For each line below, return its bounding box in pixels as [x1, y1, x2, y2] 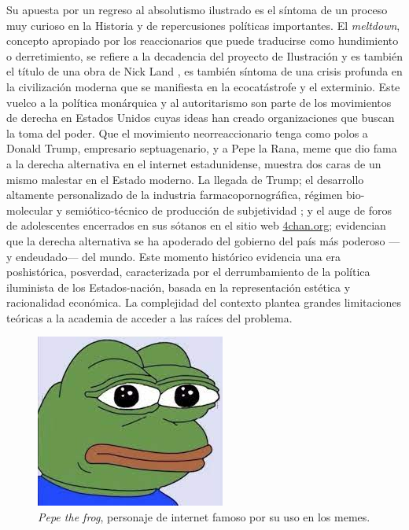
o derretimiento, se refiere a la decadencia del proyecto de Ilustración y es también [6, 47, 403, 64]
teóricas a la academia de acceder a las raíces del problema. [6, 309, 293, 326]
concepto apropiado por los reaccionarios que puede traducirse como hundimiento [6, 32, 399, 49]
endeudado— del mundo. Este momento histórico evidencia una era [16, 248, 341, 264]
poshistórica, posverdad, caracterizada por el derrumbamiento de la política [6, 263, 370, 280]
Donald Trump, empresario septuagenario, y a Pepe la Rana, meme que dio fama [6, 140, 397, 156]
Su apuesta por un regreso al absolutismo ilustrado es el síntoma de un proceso [6, 2, 388, 17]
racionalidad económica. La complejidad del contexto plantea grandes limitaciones [6, 294, 402, 311]
